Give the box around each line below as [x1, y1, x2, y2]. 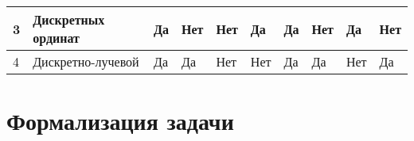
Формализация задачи [6, 105, 234, 137]
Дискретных [33, 10, 105, 29]
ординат [33, 29, 80, 47]
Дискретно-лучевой [33, 52, 139, 70]
